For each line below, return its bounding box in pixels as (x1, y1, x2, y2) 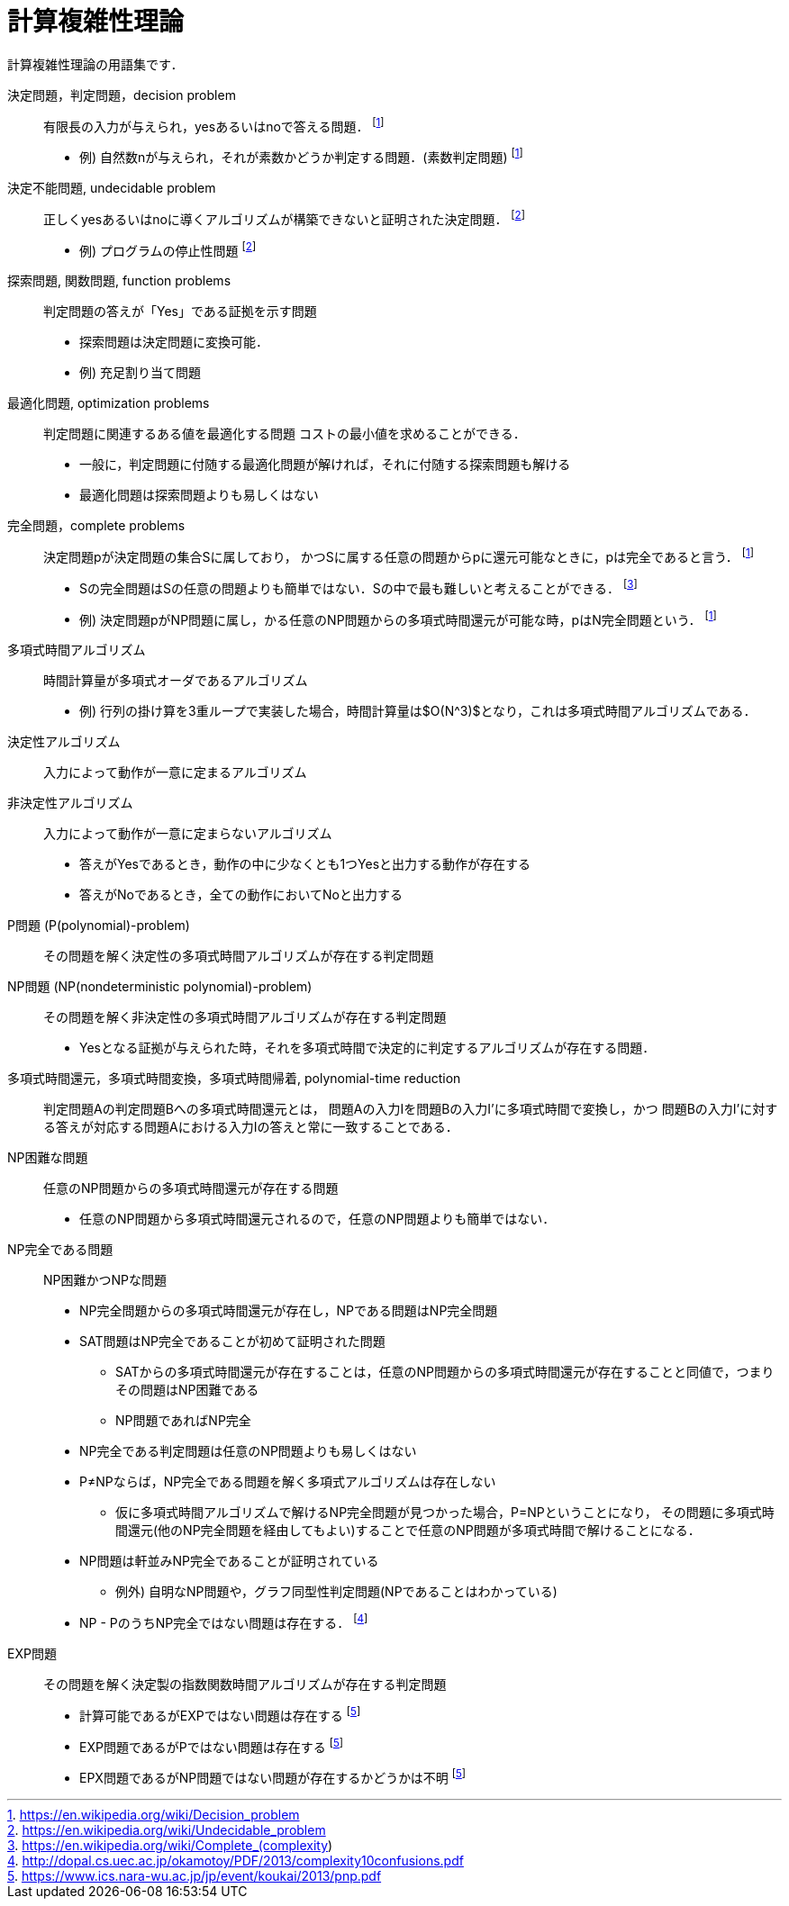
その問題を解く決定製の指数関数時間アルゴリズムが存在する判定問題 (43, 1676, 447, 1692)
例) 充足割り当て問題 (79, 365, 202, 381)
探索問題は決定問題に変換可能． (79, 334, 268, 350)
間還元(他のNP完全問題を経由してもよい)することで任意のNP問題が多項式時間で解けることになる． (115, 1522, 701, 1539)
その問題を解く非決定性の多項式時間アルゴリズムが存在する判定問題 (43, 1009, 447, 1025)
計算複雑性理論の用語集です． (7, 56, 184, 72)
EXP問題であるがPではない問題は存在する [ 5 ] (79, 1736, 344, 1755)
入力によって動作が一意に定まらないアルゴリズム (43, 826, 332, 842)
